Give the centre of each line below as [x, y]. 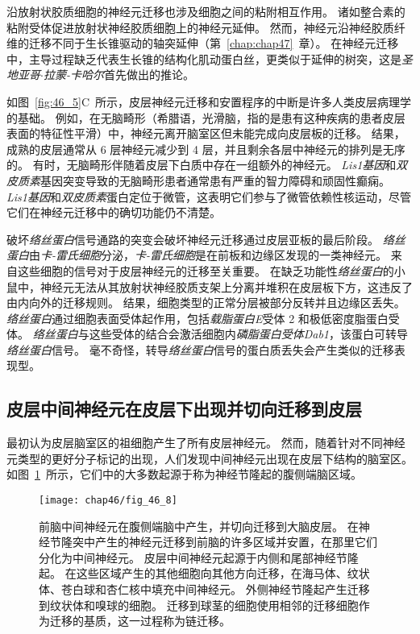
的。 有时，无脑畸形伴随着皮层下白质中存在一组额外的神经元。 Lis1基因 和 [202, 165]
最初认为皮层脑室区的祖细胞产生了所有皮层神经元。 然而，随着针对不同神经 [206, 443]
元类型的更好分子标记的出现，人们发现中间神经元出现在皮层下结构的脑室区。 [210, 458]
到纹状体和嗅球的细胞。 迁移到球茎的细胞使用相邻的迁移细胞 [199, 605]
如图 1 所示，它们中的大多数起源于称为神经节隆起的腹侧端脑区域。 [184, 474]
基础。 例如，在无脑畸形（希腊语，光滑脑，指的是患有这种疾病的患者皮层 [211, 117]
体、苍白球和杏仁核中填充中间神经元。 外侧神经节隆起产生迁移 [204, 589]
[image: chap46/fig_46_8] [108, 501]
